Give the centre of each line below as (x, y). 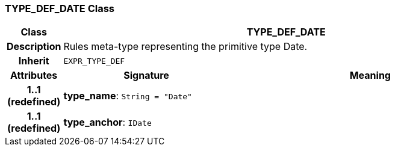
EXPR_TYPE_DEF (94, 61)
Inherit (34, 61)
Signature (146, 75)
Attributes (34, 75)
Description (34, 47)
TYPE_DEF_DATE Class (60, 8)
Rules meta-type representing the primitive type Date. (185, 47)
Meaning (370, 75)
